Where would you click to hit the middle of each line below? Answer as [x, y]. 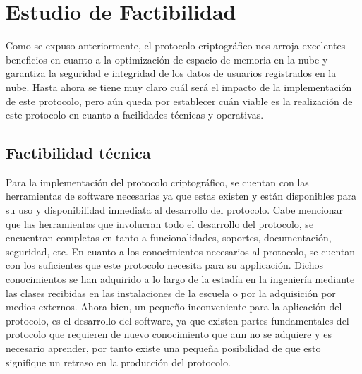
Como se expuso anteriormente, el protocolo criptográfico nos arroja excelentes [176, 46]
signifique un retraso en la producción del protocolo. [118, 362]
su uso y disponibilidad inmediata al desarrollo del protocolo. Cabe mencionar [175, 210]
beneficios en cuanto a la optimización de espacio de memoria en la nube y [167, 59]
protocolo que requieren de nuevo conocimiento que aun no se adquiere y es [169, 334]
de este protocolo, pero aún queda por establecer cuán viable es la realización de [179, 101]
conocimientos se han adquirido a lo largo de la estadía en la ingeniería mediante [180, 279]
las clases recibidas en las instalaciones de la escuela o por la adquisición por [171, 292]
